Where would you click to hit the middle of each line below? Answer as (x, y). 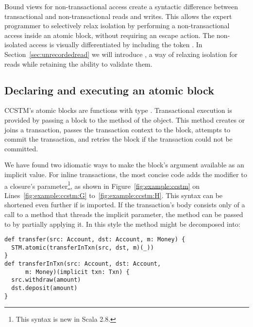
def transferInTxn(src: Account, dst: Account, (83, 264)
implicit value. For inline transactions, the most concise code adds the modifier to (126, 174)
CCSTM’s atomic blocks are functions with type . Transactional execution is (118, 110)
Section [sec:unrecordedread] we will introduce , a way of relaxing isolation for (121, 54)
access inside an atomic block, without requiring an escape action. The (110, 35)
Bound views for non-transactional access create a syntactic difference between (121, 6)
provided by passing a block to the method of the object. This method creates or (125, 119)
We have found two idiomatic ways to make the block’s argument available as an (124, 165)
